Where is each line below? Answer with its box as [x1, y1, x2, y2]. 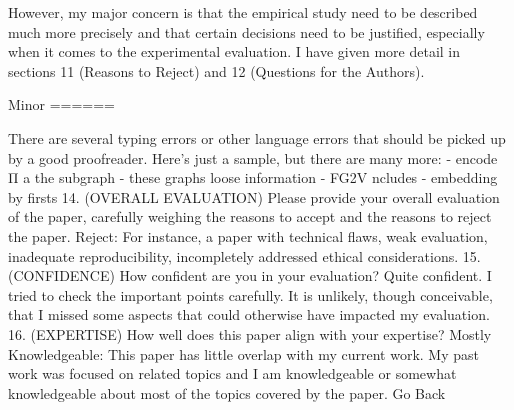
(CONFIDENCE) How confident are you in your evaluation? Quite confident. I [8, 265, 492, 286]
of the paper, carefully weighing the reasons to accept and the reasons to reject [8, 206, 492, 227]
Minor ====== [8, 94, 116, 115]
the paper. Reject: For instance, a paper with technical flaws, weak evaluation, [8, 225, 488, 246]
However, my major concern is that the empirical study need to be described [8, 2, 478, 22]
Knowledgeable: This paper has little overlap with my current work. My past [8, 343, 479, 364]
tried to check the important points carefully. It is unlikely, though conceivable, [8, 284, 493, 305]
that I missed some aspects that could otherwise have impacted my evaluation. [8, 304, 490, 325]
